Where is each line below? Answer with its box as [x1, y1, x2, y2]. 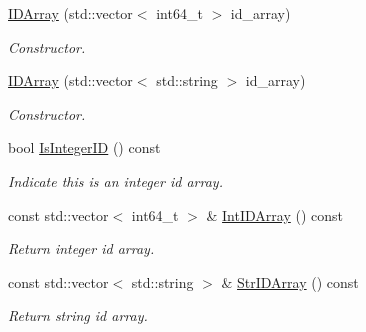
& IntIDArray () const [206, 204, 343, 225]
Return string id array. [8, 305, 148, 326]
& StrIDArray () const [221, 271, 359, 292]
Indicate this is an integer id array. [8, 170, 223, 191]
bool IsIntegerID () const [8, 137, 161, 158]
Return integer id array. [8, 238, 155, 259]
